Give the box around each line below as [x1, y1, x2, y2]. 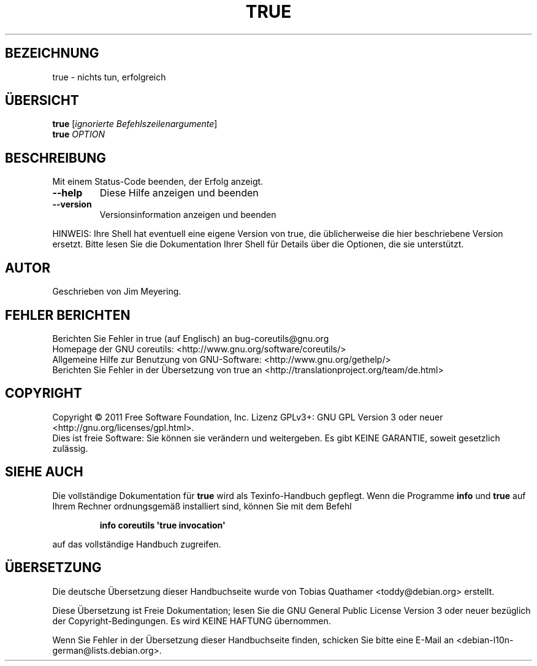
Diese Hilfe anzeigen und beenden [99, 187, 259, 199]
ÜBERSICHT [5, 93, 79, 109]
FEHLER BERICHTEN [5, 307, 131, 323]
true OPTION [52, 129, 105, 140]
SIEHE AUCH [5, 464, 83, 480]
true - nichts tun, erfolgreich [52, 71, 166, 82]
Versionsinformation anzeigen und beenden [99, 209, 276, 220]
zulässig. [52, 443, 88, 454]
